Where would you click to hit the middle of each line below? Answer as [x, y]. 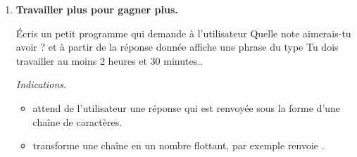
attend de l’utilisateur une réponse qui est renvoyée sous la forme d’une [187, 107]
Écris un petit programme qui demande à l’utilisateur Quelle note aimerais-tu [183, 33]
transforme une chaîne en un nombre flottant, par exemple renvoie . [178, 145]
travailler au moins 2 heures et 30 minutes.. [109, 60]
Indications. [41, 84]
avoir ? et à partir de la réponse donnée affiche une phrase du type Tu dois [177, 47]
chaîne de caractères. [77, 121]
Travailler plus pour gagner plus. [97, 9]
